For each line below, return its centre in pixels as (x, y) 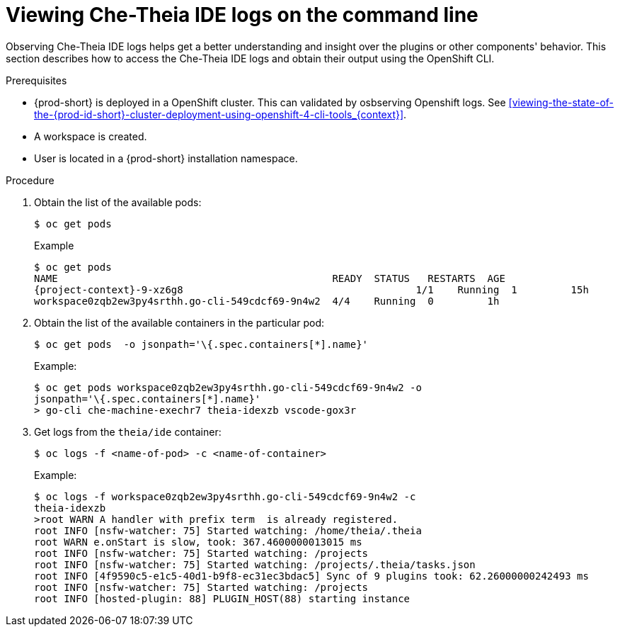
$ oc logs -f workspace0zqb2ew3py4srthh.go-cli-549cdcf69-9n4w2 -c (225, 496)
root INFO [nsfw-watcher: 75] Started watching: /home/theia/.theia (228, 530)
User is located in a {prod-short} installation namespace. (166, 158)
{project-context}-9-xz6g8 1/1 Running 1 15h (311, 289)
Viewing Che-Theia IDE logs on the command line (242, 15)
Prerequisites (36, 80)
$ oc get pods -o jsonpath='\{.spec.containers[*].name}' (201, 344)
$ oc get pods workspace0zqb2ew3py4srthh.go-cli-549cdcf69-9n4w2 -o (228, 387)
